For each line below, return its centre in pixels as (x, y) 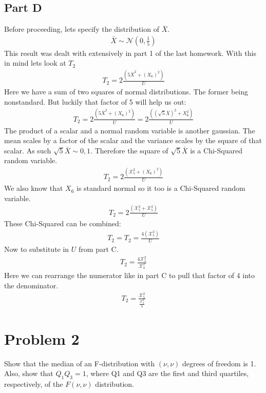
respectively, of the (34, 384)
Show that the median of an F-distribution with (80, 363)
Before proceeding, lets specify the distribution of (82, 29)
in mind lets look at (35, 63)
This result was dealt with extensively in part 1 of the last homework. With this (130, 53)
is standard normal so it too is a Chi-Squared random (161, 188)
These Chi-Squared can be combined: (63, 223)
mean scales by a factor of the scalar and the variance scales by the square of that (133, 140)
